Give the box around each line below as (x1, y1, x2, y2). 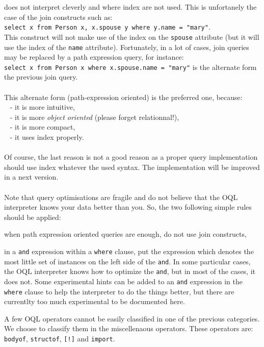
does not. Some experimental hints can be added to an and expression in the (4, 276, 243, 286)
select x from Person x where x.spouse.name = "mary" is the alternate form (4, 61, 257, 72)
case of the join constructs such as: (4, 11, 113, 22)
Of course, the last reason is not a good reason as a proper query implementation (4, 152, 258, 162)
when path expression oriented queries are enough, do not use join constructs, (4, 229, 247, 239)
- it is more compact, (10, 121, 75, 132)
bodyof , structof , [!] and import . (4, 333, 115, 343)
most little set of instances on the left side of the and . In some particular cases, (4, 256, 251, 266)
